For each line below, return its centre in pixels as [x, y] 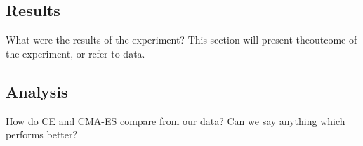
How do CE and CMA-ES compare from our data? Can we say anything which [176, 120]
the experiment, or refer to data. [75, 53]
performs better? [42, 134]
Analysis [37, 91]
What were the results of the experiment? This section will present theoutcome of [181, 40]
